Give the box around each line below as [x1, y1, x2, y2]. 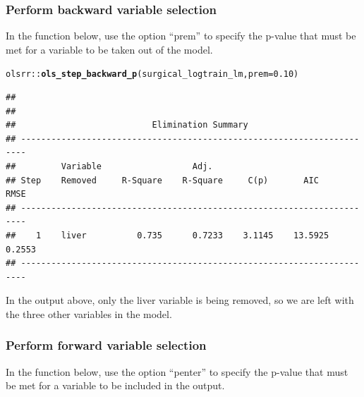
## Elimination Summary [6, 120, 248, 130]
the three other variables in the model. [6, 306, 172, 321]
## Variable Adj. [6, 161, 213, 172]
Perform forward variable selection [6, 336, 207, 354]
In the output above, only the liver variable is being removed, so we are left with [6, 293, 354, 307]
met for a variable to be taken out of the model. [6, 42, 213, 56]
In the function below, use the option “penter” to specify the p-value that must [6, 364, 348, 379]
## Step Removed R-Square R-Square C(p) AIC [6, 175, 319, 185]
